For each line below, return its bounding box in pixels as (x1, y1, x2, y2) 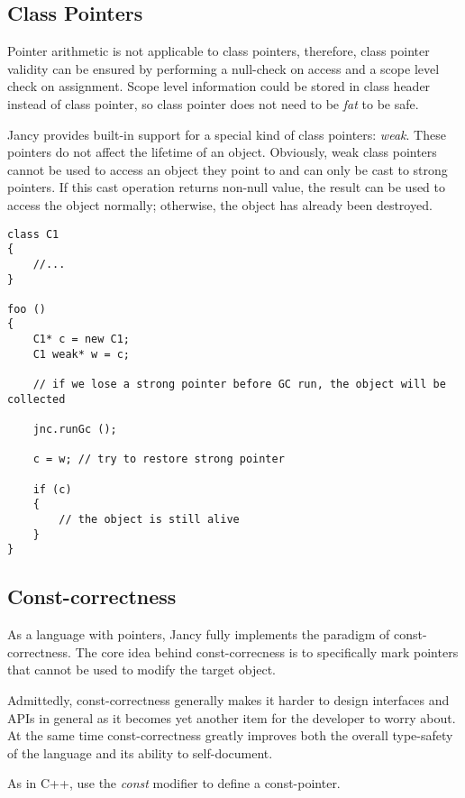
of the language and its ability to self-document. (7, 743, 273, 762)
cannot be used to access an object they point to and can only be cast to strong (7, 160, 448, 179)
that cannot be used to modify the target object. (7, 660, 277, 679)
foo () (7, 302, 46, 316)
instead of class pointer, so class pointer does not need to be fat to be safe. (7, 94, 419, 113)
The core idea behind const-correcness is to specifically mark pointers (75, 642, 459, 661)
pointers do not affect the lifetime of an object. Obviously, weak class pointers (7, 142, 437, 161)
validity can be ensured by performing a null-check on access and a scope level (7, 59, 440, 78)
